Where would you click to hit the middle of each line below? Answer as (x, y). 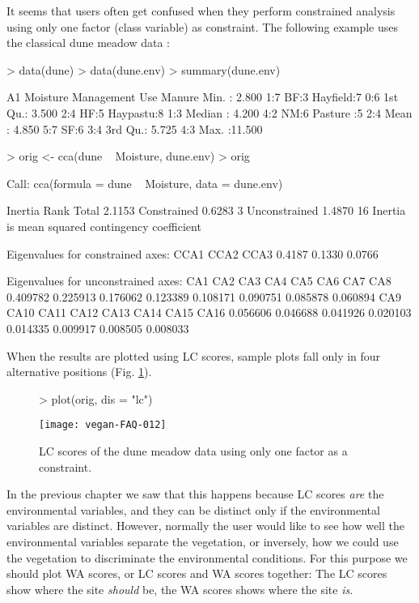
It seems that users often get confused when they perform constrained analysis (201, 11)
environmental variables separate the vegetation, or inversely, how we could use (203, 541)
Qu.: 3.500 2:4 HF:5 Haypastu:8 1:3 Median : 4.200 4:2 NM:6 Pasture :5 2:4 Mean (209, 112)
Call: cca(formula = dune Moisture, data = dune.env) (145, 183)
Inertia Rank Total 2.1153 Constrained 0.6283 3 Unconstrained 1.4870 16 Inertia (206, 210)
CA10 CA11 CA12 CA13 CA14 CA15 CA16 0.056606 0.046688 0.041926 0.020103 (209, 312)
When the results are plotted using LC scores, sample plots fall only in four (194, 355)
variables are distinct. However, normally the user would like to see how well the (205, 526)
